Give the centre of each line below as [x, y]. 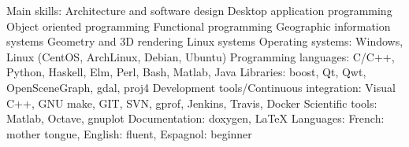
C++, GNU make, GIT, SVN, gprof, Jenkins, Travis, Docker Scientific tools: [192, 103]
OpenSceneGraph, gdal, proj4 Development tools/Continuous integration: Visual [201, 87]
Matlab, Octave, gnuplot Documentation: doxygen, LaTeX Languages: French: [195, 118]
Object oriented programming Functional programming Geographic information [199, 26]
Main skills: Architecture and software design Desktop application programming [199, 10]
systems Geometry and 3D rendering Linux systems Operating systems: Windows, [205, 41]
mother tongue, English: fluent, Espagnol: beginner [129, 133]
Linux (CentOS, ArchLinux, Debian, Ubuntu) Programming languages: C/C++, [201, 56]
